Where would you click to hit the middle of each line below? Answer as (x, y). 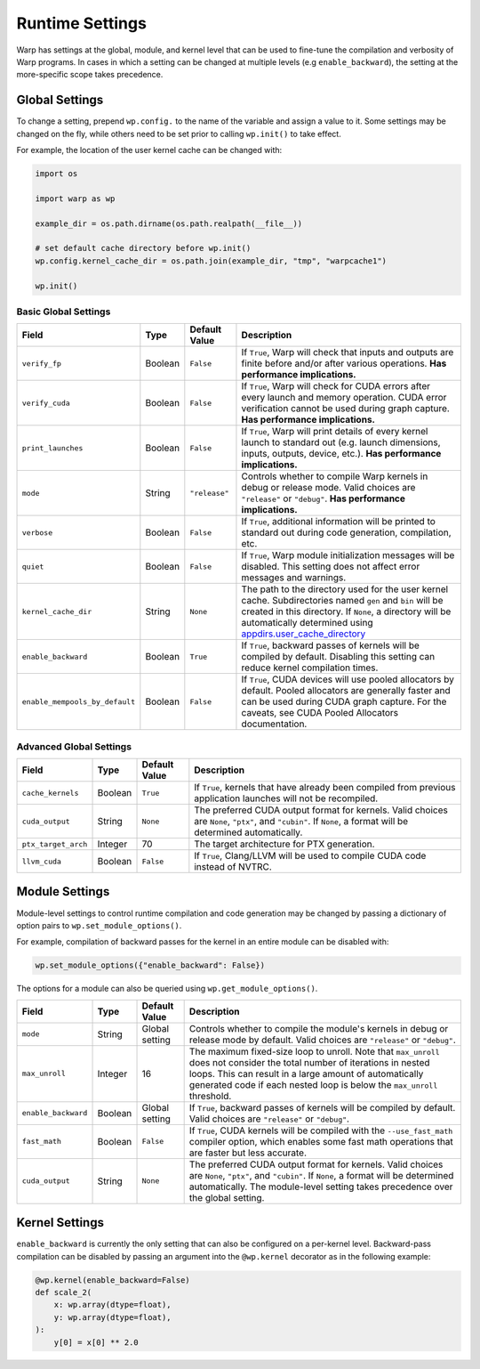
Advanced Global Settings (74, 746)
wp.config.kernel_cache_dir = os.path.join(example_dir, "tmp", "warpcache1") (211, 261)
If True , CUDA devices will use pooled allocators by (348, 679)
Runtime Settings (81, 23)
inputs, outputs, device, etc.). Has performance (341, 454)
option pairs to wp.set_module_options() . (99, 925)
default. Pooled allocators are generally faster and (346, 691)
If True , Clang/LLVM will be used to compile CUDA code (310, 856)
